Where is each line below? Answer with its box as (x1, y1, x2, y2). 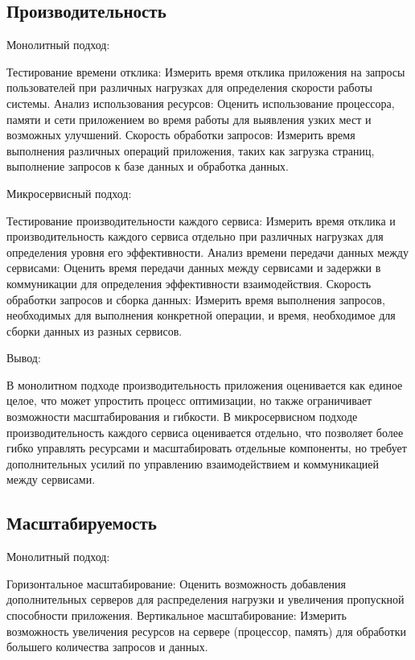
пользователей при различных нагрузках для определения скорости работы (6, 79, 372, 96)
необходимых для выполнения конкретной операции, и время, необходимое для (6, 307, 396, 324)
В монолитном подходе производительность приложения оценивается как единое (6, 376, 403, 393)
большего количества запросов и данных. (6, 638, 208, 655)
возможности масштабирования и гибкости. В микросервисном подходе (6, 408, 358, 425)
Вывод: (6, 349, 41, 366)
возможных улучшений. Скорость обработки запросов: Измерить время (6, 126, 355, 143)
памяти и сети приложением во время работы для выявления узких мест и (6, 110, 372, 127)
